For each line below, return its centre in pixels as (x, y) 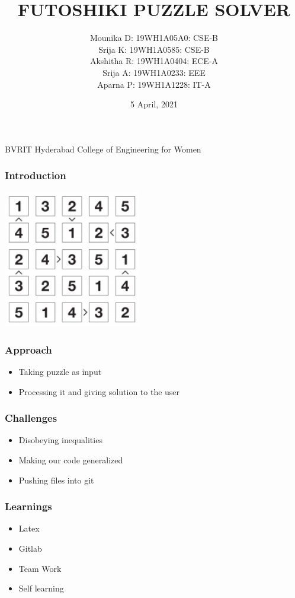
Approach (28, 349)
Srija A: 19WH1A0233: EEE (154, 72)
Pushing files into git (56, 480)
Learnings (28, 506)
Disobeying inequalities (60, 440)
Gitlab (30, 548)
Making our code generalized (71, 460)
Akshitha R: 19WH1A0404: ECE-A (154, 61)
